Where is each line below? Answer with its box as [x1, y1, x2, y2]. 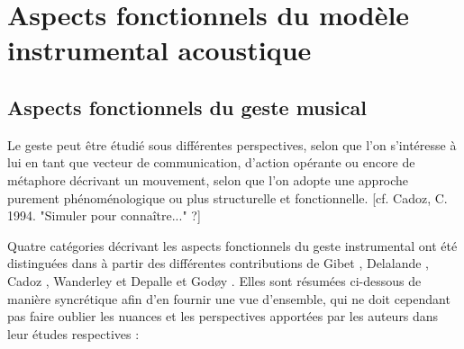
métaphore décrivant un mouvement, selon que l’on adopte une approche [7, 170, 409, 189]
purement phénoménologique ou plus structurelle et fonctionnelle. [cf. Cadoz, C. [7, 188, 448, 207]
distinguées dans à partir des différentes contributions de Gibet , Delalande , [7, 254, 430, 273]
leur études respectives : [7, 324, 140, 343]
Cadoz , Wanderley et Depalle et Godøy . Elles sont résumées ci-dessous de [7, 271, 422, 290]
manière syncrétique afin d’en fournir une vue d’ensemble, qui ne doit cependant [7, 289, 450, 308]
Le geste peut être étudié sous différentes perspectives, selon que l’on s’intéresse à [7, 135, 457, 154]
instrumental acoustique [7, 31, 312, 68]
